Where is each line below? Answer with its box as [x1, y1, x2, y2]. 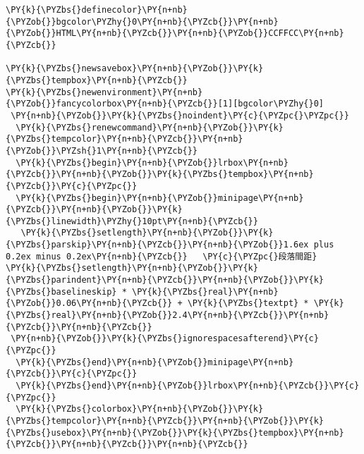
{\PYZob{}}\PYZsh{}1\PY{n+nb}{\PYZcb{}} [6, 145, 198, 156]
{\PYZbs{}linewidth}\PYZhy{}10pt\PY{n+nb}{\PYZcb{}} [6, 216, 258, 226]
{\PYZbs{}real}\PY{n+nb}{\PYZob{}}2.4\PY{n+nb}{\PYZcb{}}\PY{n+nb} [6, 310, 329, 321]
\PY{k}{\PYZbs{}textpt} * [187, 298, 309, 309]
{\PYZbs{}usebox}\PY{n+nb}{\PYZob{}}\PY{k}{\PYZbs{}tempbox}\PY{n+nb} [6, 427, 344, 438]
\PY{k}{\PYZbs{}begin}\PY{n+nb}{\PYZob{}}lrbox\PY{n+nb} [16, 157, 289, 168]
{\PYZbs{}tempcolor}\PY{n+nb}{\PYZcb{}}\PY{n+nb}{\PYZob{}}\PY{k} [6, 415, 324, 426]
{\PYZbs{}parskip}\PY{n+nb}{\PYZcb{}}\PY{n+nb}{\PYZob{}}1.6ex [6, 240, 309, 250]
